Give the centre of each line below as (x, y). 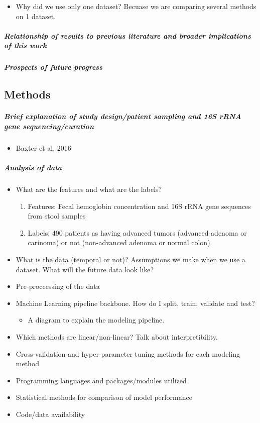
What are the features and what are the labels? (89, 189)
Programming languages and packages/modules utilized (101, 380)
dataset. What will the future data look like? (85, 269)
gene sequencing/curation (49, 126)
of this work (25, 45)
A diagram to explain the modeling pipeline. (96, 320)
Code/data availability (50, 414)
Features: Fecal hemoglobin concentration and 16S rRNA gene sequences (139, 206)
